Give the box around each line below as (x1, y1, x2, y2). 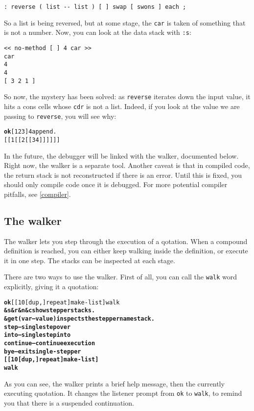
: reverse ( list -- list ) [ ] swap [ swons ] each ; (4, 3, 186, 10)
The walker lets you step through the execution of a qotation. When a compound (4, 236, 248, 246)
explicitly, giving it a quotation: (4, 281, 99, 292)
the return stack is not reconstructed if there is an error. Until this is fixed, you (4, 169, 242, 180)
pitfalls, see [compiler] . (4, 189, 71, 199)
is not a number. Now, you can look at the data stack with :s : (4, 27, 191, 37)
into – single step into (4, 331, 71, 339)
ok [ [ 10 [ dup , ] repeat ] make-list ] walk (4, 299, 120, 306)
